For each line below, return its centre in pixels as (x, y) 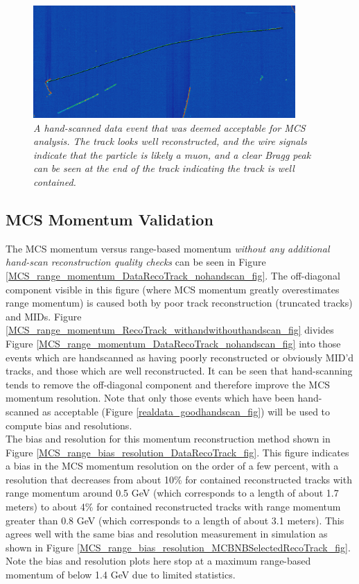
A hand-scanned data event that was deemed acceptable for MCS (169, 127)
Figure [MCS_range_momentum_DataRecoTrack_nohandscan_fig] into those (173, 343)
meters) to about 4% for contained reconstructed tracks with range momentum (173, 507)
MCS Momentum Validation (110, 219)
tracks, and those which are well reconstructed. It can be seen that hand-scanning (179, 371)
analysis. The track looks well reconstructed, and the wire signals (170, 141)
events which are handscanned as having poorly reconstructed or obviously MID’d (180, 357)
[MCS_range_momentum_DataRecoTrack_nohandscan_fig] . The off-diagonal (173, 275)
